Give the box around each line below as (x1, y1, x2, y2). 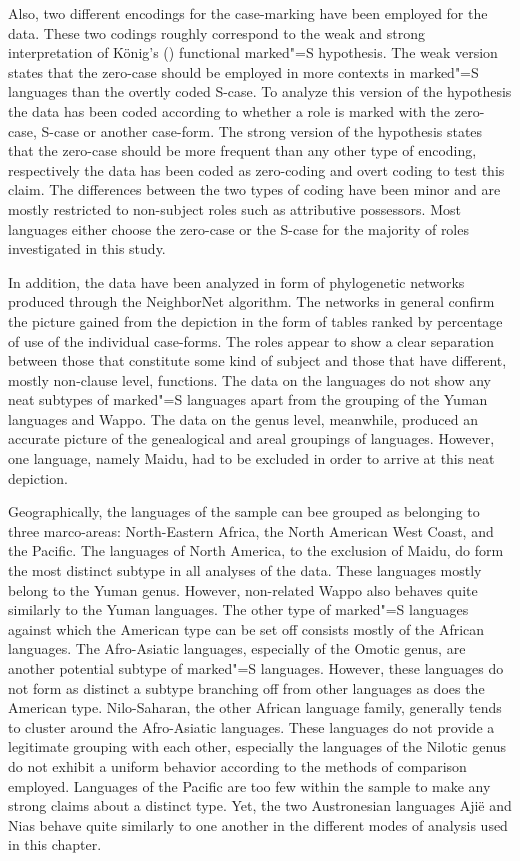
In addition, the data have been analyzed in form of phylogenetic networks (8, 271, 465, 292)
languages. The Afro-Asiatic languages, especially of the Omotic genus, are (8, 638, 466, 659)
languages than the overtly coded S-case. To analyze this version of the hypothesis (8, 81, 512, 102)
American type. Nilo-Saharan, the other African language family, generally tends (8, 697, 502, 718)
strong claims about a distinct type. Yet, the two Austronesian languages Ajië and (8, 795, 512, 816)
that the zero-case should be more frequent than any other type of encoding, (8, 140, 477, 161)
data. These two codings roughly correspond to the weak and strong (8, 22, 425, 43)
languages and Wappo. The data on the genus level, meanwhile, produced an (8, 408, 478, 429)
